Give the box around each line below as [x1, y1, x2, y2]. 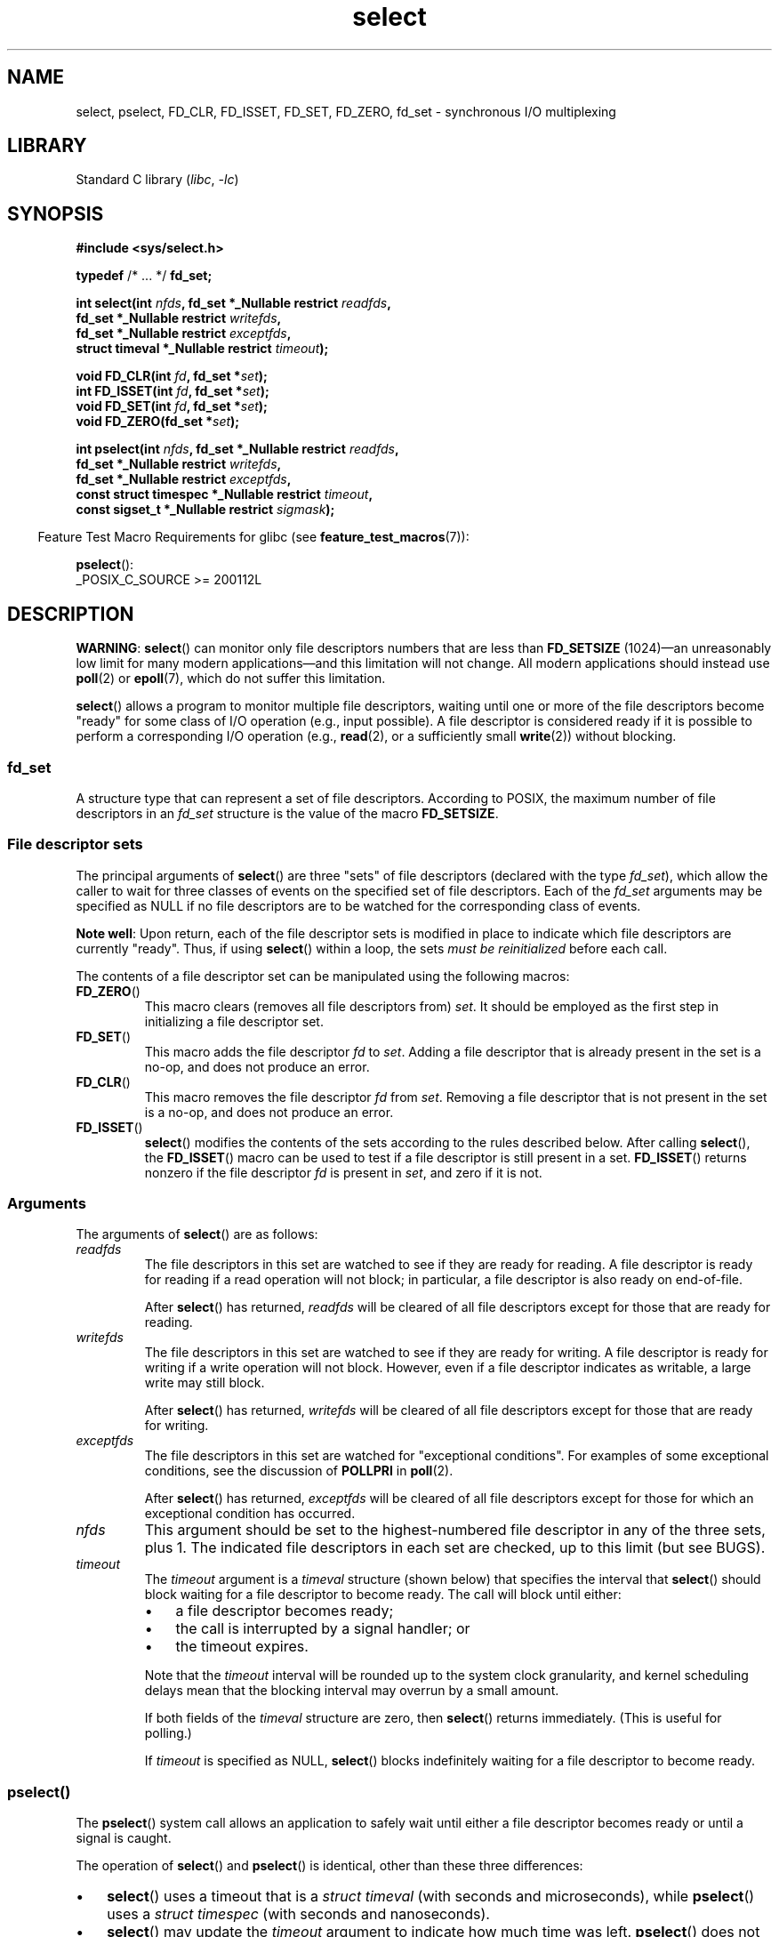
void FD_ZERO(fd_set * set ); [76, 414, 240, 430]
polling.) [144, 1725, 192, 1741]
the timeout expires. [175, 1637, 309, 1656]
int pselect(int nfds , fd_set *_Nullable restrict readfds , [76, 441, 399, 457]
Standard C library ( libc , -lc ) [76, 172, 239, 188]
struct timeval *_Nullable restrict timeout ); [76, 341, 329, 357]
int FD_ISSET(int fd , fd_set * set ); [76, 383, 269, 399]
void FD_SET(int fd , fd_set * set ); [76, 398, 268, 414]
